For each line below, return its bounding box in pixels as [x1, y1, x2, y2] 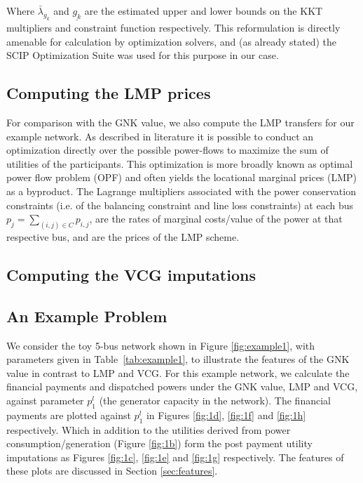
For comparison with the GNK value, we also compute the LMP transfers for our [6, 115, 355, 129]
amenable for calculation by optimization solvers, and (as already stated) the [6, 34, 336, 48]
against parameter [6, 392, 84, 407]
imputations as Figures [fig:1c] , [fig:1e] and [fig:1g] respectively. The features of [6, 449, 344, 464]
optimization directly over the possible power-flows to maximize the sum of [6, 143, 329, 157]
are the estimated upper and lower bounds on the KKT [84, 4, 323, 18]
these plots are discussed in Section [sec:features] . [6, 463, 218, 478]
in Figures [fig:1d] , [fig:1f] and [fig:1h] [146, 407, 306, 422]
